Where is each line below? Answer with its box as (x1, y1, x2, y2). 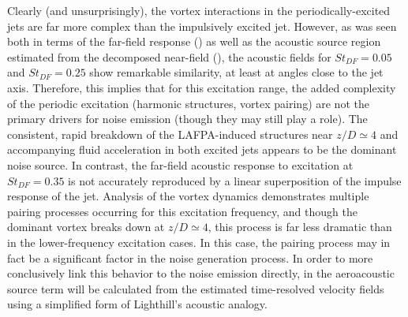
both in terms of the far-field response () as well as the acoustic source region (7, 33, 381, 50)
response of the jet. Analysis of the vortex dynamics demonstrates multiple (7, 188, 369, 204)
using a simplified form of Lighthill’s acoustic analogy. (7, 296, 268, 312)
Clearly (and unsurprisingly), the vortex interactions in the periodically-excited (7, 2, 391, 18)
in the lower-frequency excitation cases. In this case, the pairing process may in (7, 233, 391, 250)
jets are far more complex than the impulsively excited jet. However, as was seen (7, 17, 397, 34)
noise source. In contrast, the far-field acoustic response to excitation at (7, 156, 354, 173)
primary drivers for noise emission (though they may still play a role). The (7, 110, 368, 127)
